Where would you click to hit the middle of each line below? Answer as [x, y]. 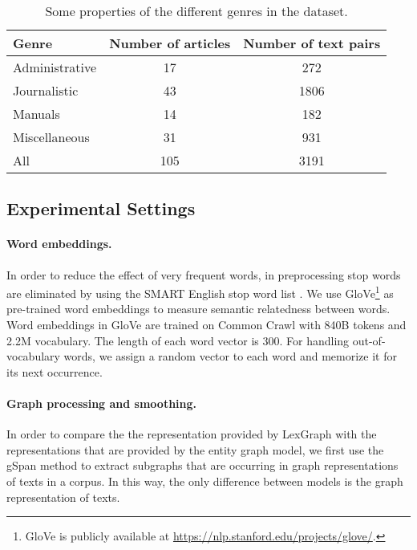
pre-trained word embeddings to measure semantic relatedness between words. [198, 309]
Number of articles [170, 43]
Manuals [36, 114]
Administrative [55, 67]
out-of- [369, 340]
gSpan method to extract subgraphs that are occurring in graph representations [202, 465]
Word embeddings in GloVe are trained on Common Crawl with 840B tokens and [206, 325]
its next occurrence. [55, 371]
